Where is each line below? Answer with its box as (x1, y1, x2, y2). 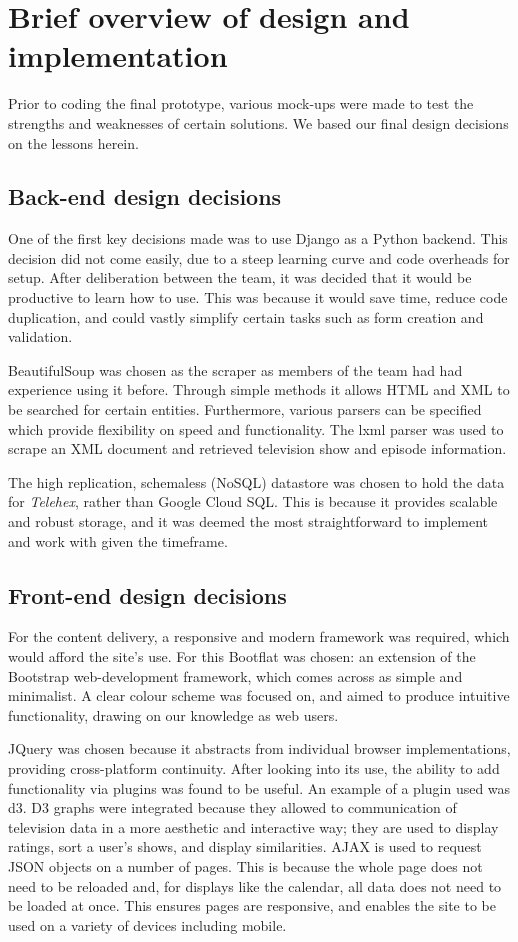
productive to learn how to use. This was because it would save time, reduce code (8, 287, 508, 308)
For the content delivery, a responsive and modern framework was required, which (8, 626, 510, 647)
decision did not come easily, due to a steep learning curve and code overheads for (8, 247, 510, 268)
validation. (8, 326, 73, 347)
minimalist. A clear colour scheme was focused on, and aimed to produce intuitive (8, 685, 510, 706)
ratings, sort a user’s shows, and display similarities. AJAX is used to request (8, 836, 482, 857)
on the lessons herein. (8, 132, 139, 153)
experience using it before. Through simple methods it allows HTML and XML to (8, 379, 510, 400)
